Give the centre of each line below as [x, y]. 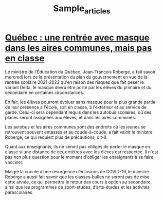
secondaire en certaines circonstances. [45, 92]
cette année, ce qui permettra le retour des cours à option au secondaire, [79, 182]
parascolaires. [19, 192]
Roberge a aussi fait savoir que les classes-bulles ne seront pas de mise [77, 177]
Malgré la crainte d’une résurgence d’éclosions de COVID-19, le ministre [77, 171]
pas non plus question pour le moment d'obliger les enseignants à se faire [79, 157]
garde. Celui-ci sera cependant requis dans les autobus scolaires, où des [78, 112]
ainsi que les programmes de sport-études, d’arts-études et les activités [77, 187]
